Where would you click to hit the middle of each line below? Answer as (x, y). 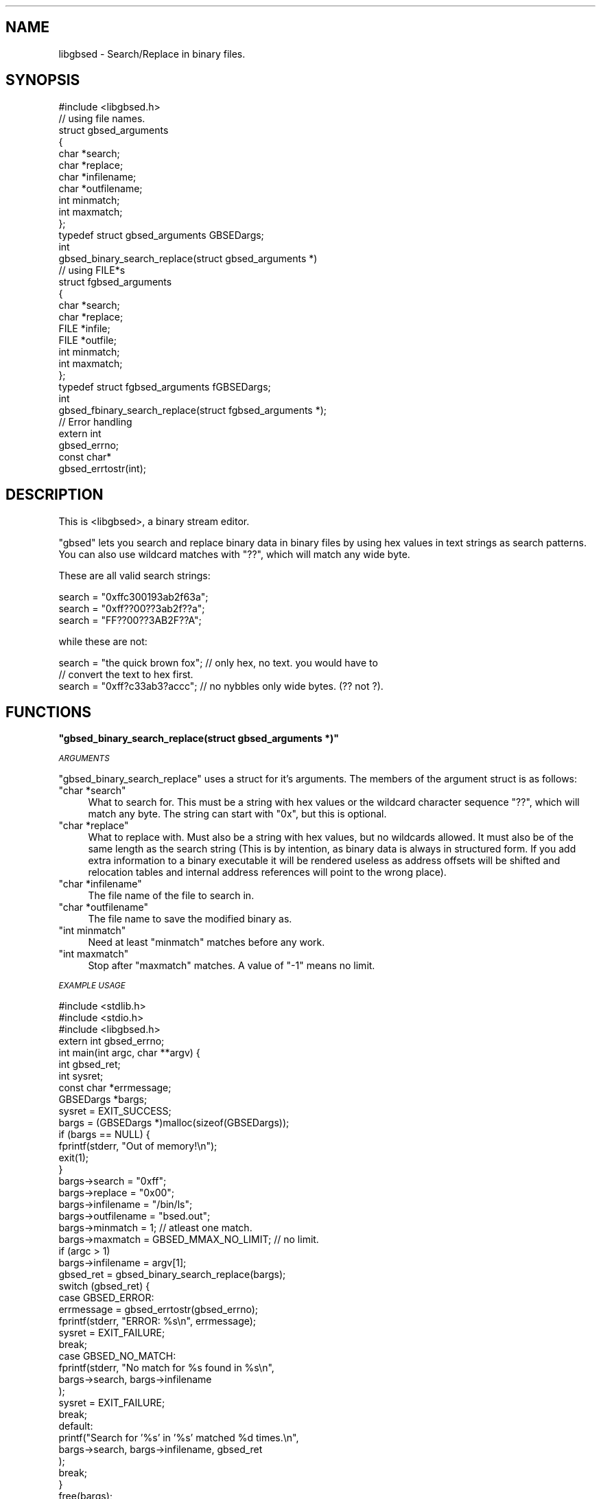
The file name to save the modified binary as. (190, 919)
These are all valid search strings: (134, 575)
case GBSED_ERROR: (106, 1298)
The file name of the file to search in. (171, 896)
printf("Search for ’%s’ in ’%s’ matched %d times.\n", (179, 1438)
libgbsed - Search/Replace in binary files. (152, 54)
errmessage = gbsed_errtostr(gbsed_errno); (158, 1310)
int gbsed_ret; (90, 1065)
